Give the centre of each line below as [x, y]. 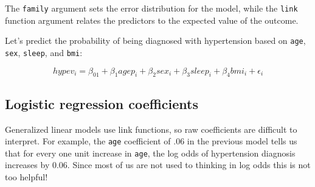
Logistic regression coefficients [102, 103]
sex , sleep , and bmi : [44, 52]
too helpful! [26, 177]
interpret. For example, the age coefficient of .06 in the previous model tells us [151, 141]
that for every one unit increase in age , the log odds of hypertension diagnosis [150, 153]
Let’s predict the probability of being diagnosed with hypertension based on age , [155, 41]
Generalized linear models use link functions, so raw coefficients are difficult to [151, 129]
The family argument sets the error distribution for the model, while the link [151, 8]
